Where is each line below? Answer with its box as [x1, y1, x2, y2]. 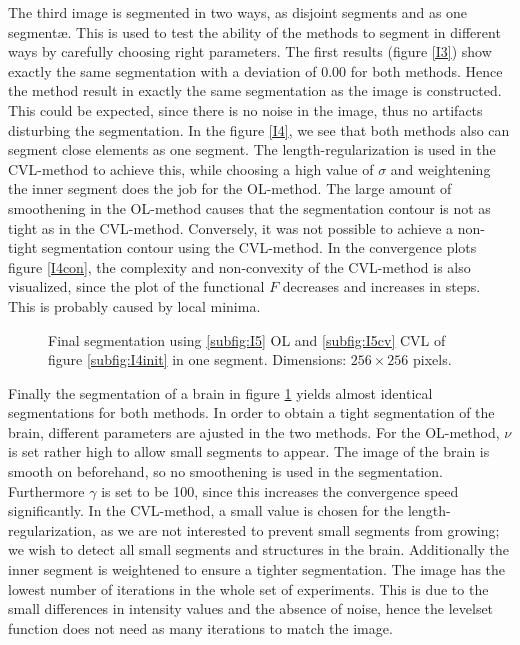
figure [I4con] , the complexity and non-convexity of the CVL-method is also [8, 256, 471, 277]
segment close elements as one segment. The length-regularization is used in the [8, 139, 496, 160]
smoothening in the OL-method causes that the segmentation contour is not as [8, 197, 491, 218]
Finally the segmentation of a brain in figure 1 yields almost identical [8, 382, 433, 403]
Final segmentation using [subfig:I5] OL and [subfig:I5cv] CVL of [48, 329, 446, 350]
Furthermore [8, 480, 85, 501]
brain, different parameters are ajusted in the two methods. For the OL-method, [8, 421, 500, 442]
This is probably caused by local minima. [8, 295, 261, 316]
